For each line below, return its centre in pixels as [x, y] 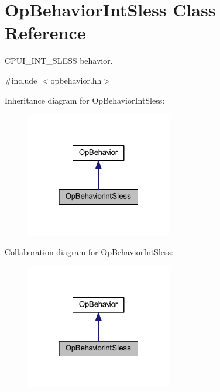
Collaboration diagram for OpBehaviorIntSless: [89, 252]
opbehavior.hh [76, 80]
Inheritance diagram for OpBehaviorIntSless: [85, 100]
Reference [45, 32]
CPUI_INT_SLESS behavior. [59, 61]
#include [21, 80]
